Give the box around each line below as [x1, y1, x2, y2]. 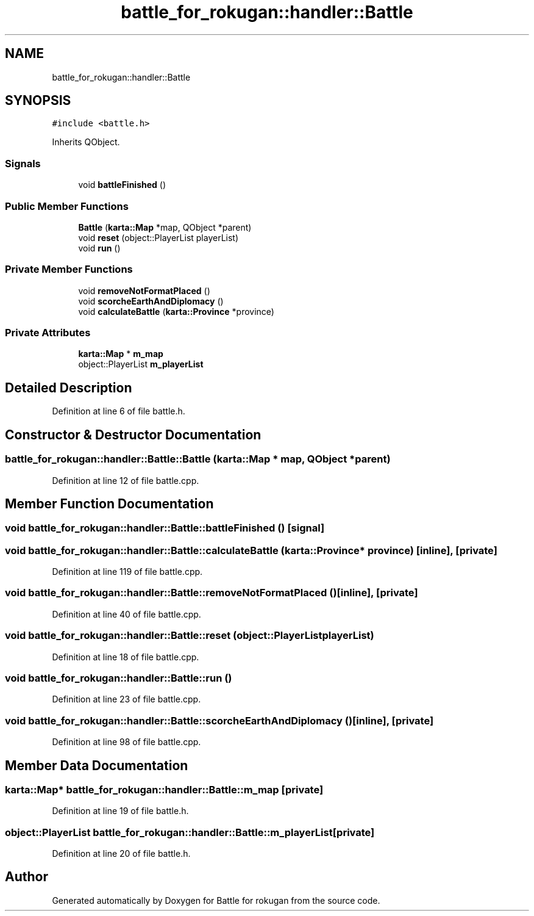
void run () [78, 242, 121, 253]
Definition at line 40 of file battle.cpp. [52, 608, 201, 619]
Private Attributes [5, 326, 91, 339]
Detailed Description [5, 380, 132, 395]
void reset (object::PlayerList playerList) [78, 232, 239, 243]
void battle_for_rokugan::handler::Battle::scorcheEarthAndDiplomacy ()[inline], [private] [5, 714, 434, 727]
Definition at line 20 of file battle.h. [52, 848, 191, 859]
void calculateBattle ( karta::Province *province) [78, 306, 274, 317]
